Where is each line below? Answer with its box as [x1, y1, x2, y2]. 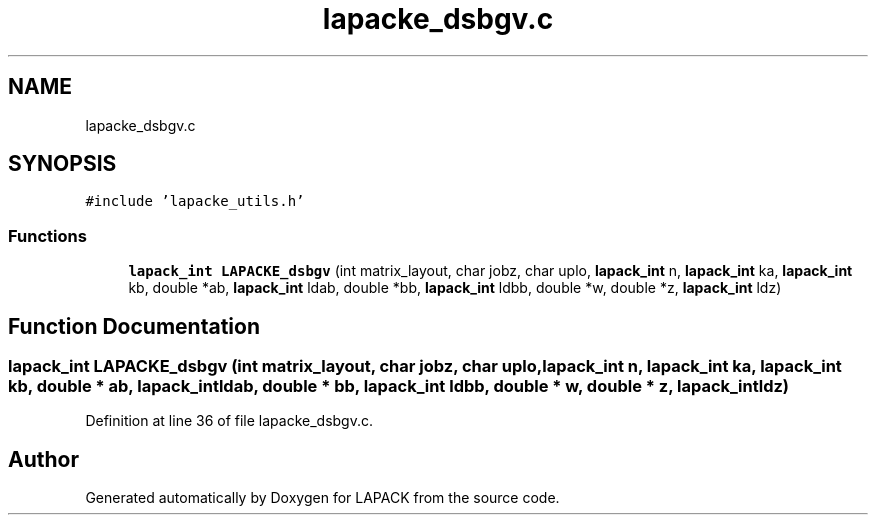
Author [8, 446, 79, 472]
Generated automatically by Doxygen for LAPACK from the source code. [85, 489, 560, 507]
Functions [8, 225, 87, 246]
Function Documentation [8, 313, 260, 339]
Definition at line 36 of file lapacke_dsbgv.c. [85, 412, 374, 430]
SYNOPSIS [8, 151, 117, 177]
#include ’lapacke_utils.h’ [85, 193, 305, 210]
